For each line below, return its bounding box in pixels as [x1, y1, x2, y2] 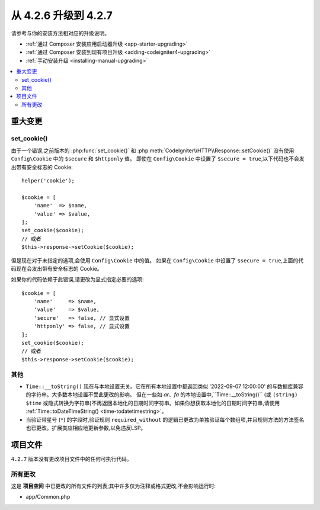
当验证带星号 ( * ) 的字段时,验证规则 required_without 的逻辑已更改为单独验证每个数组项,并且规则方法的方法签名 [25, 416, 305, 423]
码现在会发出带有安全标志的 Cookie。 [11, 265, 103, 272]
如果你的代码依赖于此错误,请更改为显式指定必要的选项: [11, 276, 145, 283]
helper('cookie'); [21, 178, 75, 184]
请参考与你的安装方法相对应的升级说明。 [11, 30, 110, 37]
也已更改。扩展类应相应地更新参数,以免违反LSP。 [25, 424, 146, 431]
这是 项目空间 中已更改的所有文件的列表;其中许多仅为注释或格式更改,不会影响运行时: [11, 482, 216, 489]
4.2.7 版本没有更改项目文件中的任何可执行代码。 [11, 455, 133, 462]
